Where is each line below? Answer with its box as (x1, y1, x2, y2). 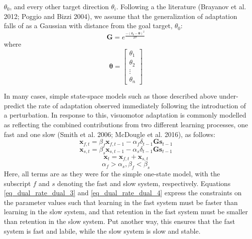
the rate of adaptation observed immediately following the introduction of (27, 100, 246, 110)
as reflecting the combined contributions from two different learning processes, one (4, 119, 248, 129)
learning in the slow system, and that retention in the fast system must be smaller (4, 206, 248, 217)
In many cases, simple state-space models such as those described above (4, 91, 217, 101)
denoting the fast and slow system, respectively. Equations (57, 178, 231, 188)
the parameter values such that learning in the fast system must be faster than (4, 197, 238, 207)
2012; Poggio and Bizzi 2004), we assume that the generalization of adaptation (4, 11, 237, 21)
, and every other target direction (10, 1, 109, 11)
